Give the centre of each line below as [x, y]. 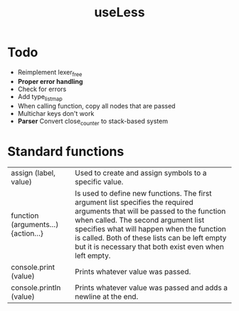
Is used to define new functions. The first [143, 194]
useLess [119, 12]
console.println [36, 288]
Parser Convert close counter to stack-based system [93, 122]
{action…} [27, 233]
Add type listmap [40, 97]
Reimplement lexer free [50, 73]
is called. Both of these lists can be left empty [150, 238]
